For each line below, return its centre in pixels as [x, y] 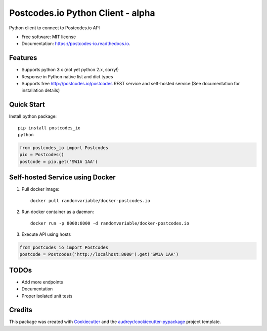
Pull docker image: [40, 189]
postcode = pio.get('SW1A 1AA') [59, 162]
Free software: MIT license [49, 37]
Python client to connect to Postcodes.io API [55, 28]
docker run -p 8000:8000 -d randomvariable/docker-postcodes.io [110, 223]
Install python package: [33, 116]
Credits [21, 310]
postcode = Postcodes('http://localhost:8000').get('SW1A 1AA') [99, 254]
